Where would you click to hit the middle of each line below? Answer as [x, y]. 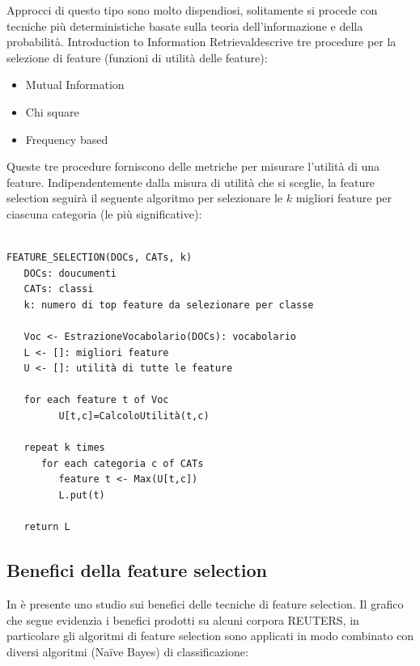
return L [47, 527]
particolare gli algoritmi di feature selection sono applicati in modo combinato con [210, 636]
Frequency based [67, 139]
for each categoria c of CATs [122, 463]
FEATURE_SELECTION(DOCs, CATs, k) [100, 258]
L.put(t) [82, 496]
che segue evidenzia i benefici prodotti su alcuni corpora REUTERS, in [183, 619]
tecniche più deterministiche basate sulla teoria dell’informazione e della [185, 25]
